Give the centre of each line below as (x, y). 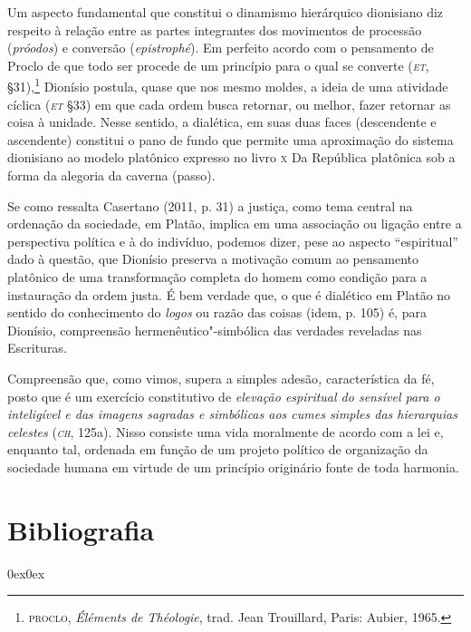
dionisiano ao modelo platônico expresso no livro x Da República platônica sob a (231, 157)
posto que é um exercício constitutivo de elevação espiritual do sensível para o (224, 396)
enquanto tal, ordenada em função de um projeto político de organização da (218, 449)
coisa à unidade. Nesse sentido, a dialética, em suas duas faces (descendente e (222, 122)
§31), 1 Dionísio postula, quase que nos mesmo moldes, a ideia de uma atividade (228, 85)
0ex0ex (26, 573)
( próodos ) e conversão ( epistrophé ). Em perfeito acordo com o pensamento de (221, 48)
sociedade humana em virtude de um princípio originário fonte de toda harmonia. (233, 467)
